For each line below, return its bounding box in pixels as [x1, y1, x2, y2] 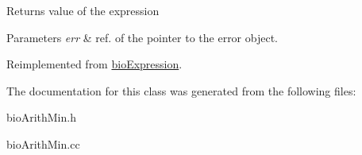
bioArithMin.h [6, 109, 76, 126]
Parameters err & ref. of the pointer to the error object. [6, 29, 278, 45]
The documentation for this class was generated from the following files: [6, 82, 356, 99]
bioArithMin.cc [6, 135, 80, 152]
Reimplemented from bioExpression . [6, 56, 183, 72]
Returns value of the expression [6, 2, 160, 18]
